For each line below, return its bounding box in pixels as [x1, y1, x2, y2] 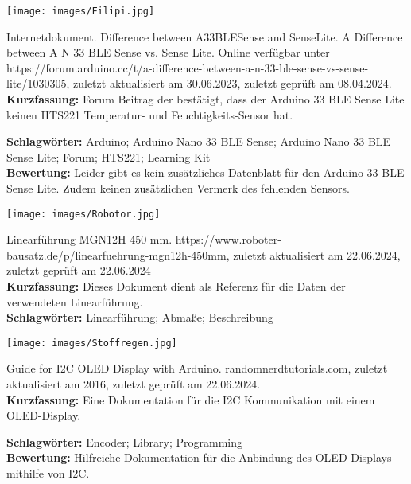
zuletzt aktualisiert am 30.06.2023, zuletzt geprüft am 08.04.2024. [72, 75, 392, 92]
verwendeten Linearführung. [6, 293, 143, 310]
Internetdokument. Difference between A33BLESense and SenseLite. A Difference [6, 28, 403, 45]
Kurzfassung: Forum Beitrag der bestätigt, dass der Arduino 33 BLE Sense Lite [6, 91, 405, 107]
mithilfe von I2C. [6, 465, 90, 482]
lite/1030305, [6, 75, 70, 92]
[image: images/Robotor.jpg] [6, 208, 161, 220]
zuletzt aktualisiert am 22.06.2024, [233, 246, 401, 263]
